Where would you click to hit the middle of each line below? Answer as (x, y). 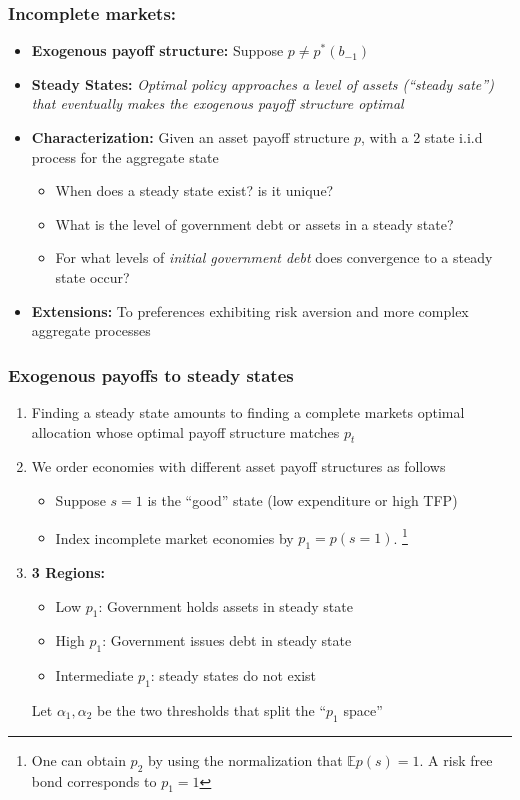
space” (363, 709)
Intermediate (94, 675)
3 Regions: (68, 572)
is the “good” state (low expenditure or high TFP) (302, 499)
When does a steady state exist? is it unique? (194, 190)
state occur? (92, 276)
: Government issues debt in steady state (227, 640)
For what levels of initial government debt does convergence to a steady (274, 257)
